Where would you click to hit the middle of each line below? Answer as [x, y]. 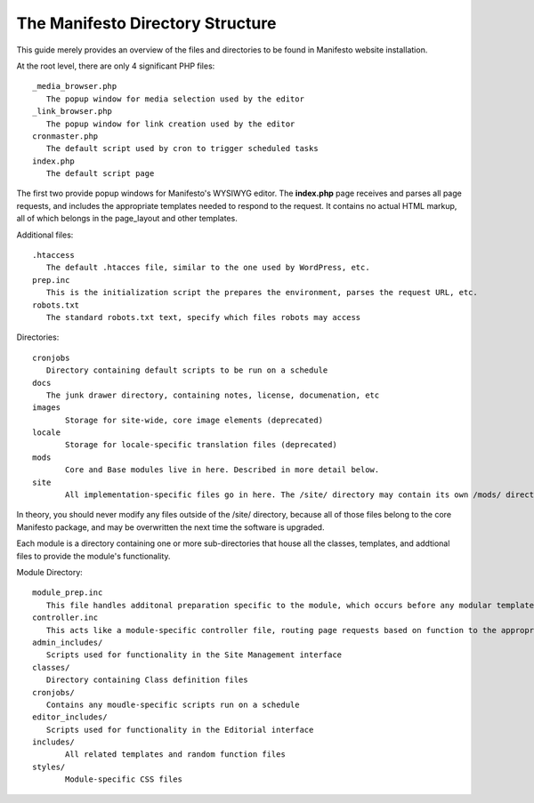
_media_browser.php [75, 86]
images [47, 408]
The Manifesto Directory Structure [146, 23]
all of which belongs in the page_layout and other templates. [127, 219]
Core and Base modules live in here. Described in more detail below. [222, 470]
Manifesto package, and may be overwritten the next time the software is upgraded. [170, 527]
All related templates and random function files [176, 755]
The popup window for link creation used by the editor [170, 124]
